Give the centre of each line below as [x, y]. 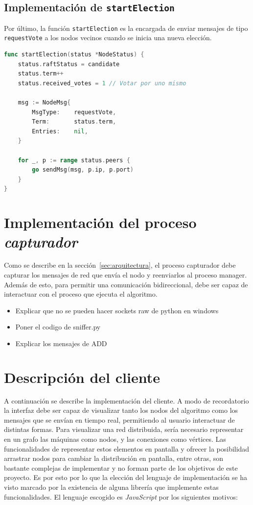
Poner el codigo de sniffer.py [58, 327]
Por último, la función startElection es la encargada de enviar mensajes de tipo [126, 28]
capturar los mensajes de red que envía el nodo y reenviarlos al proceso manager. [126, 274]
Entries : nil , [60, 131]
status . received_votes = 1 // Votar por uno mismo [102, 83]
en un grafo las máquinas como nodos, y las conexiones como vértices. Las [115, 439]
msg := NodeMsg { [44, 103]
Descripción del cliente [82, 377]
